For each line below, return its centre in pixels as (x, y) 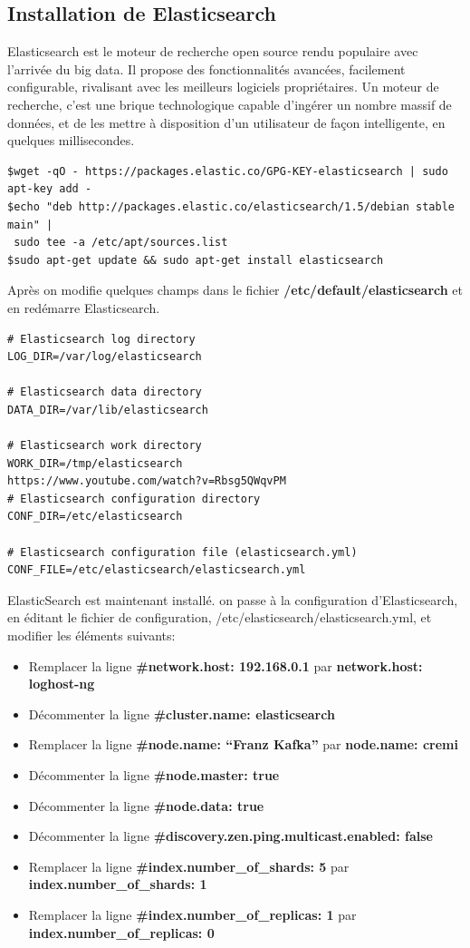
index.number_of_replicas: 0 (121, 932)
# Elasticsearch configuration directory (134, 498)
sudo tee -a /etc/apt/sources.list (121, 243)
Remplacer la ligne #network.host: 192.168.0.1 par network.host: (225, 665)
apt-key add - (50, 189)
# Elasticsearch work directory (105, 446)
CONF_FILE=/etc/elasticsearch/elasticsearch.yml (157, 570)
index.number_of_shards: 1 (118, 884)
